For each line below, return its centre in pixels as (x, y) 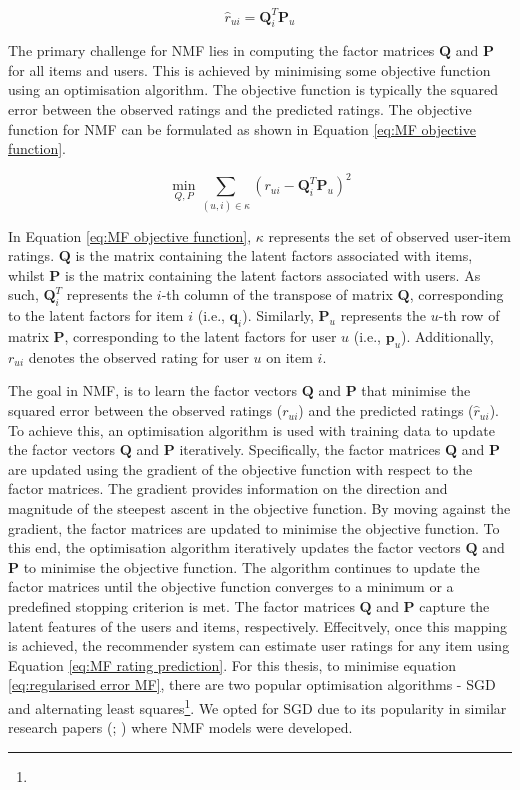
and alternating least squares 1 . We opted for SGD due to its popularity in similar (257, 706)
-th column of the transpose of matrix (277, 294)
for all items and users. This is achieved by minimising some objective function (249, 69)
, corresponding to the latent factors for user (200, 336)
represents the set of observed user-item (389, 235)
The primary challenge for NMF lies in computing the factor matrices (221, 50)
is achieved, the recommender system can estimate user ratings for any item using (259, 645)
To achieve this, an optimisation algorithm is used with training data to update (251, 429)
